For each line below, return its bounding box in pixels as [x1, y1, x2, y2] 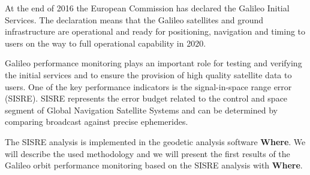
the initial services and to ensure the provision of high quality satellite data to [5, 68, 292, 81]
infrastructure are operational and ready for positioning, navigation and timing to [5, 25, 306, 38]
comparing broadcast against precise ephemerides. [5, 115, 188, 128]
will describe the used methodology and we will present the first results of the [5, 147, 290, 159]
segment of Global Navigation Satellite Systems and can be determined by [5, 103, 278, 116]
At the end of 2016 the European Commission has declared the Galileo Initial [5, 2, 290, 14]
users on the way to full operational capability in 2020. [5, 36, 206, 49]
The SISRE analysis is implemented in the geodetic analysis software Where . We [5, 135, 306, 148]
